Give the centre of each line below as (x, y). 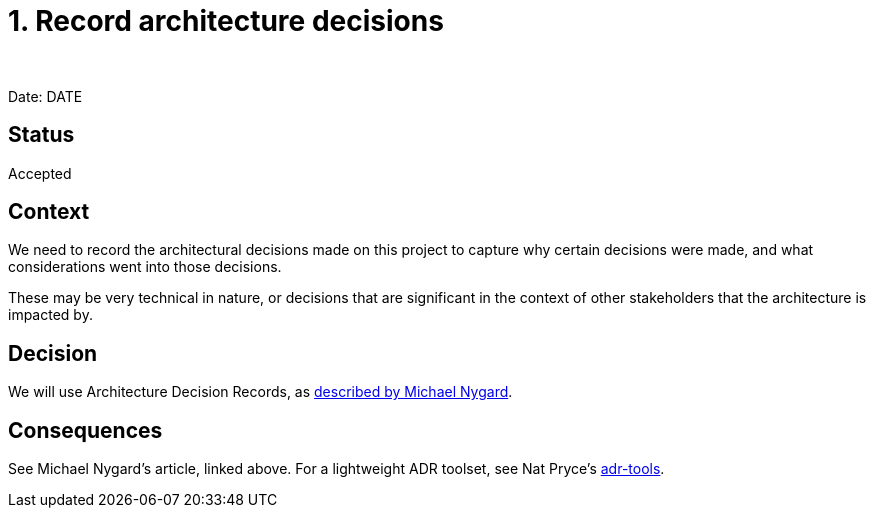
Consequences (85, 430)
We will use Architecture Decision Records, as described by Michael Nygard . (260, 392)
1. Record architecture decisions (226, 21)
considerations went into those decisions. (145, 267)
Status (41, 135)
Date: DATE (45, 96)
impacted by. (50, 315)
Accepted (40, 173)
